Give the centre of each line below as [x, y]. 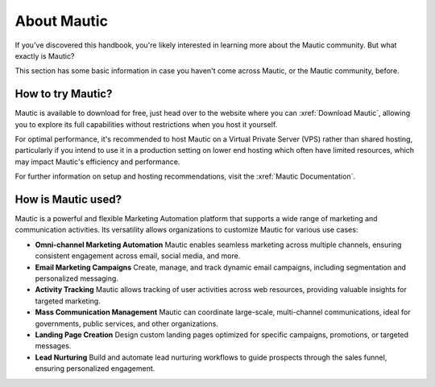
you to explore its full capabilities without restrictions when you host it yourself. [146, 124]
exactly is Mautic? [45, 56]
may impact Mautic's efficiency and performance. [97, 162]
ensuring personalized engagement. [95, 368]
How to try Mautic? [64, 94]
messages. [53, 346]
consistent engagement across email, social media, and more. [138, 256]
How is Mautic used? [68, 200]
